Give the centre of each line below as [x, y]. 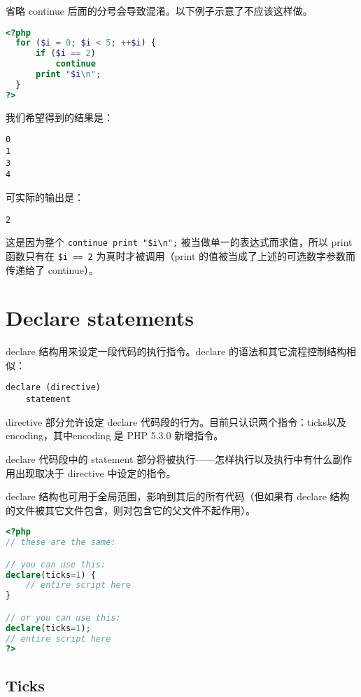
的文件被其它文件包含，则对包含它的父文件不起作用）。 [130, 510]
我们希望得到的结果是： [59, 117]
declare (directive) [54, 388]
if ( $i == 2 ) [65, 54]
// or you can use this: [63, 617]
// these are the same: [61, 543]
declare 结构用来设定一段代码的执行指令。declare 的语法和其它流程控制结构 [176, 351]
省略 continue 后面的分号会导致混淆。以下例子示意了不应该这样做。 [159, 11]
